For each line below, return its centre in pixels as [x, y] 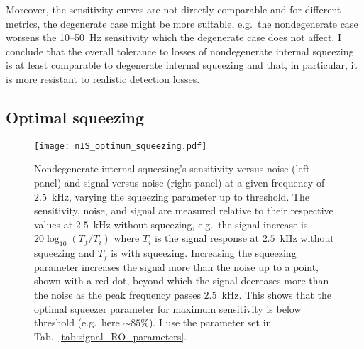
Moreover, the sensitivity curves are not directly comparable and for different [173, 9]
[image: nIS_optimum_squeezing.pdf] [121, 146]
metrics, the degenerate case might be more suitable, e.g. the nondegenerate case [182, 23]
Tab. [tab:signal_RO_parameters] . [111, 336]
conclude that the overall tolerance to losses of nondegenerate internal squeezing [180, 51]
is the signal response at [207, 238]
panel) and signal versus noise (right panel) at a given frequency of [180, 183]
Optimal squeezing [75, 117]
